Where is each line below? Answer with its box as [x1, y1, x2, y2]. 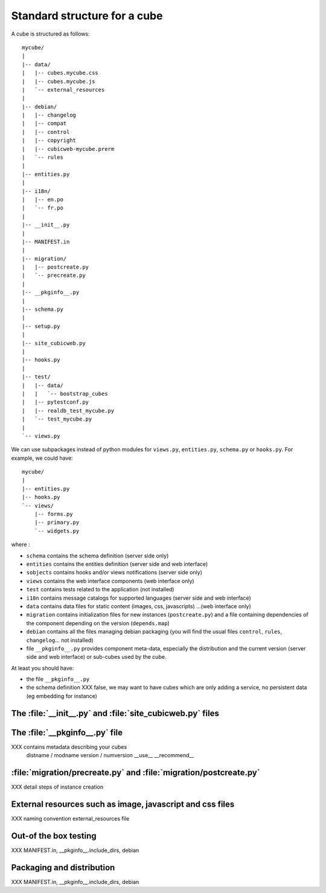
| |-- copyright [22, 137, 77, 144]
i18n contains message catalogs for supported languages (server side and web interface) [26, 594, 252, 602]
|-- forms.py [34, 510, 73, 518]
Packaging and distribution [11, 862, 115, 872]
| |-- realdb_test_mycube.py [22, 407, 115, 414]
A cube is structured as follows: [11, 30, 90, 37]
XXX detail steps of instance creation [11, 783, 104, 790]
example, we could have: [11, 454, 74, 462]
